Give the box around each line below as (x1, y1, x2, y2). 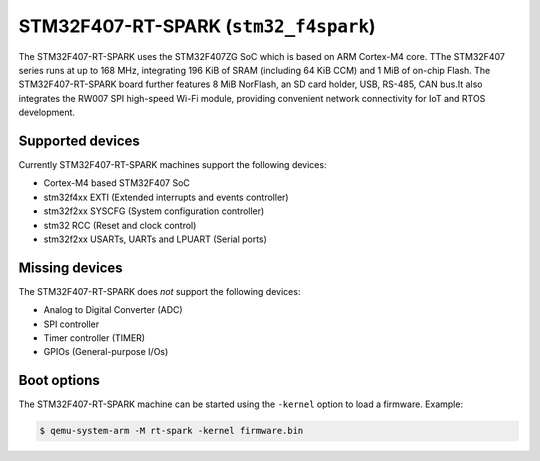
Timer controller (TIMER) (43, 332, 145, 344)
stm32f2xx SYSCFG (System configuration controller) (43, 205, 265, 217)
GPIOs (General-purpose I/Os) (43, 346, 169, 358)
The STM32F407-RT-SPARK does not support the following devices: (18, 285, 301, 297)
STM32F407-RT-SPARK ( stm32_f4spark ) (18, 15, 376, 37)
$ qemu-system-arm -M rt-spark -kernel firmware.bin (39, 425, 304, 437)
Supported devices (18, 132, 140, 149)
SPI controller (43, 318, 100, 330)
